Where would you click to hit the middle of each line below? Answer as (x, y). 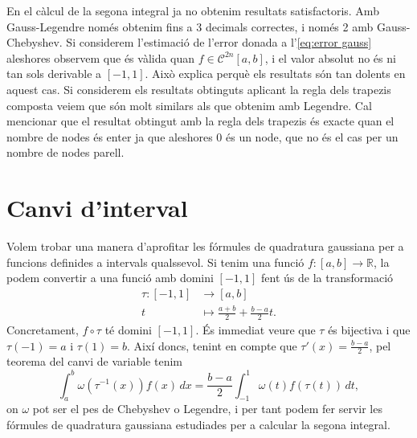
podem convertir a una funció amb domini (110, 278)
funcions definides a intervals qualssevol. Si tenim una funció (155, 262)
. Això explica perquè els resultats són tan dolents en (275, 74)
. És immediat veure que (256, 330)
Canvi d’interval (97, 208)
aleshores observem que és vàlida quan (101, 57)
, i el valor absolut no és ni (330, 57)
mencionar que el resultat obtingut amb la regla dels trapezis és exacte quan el (200, 121)
